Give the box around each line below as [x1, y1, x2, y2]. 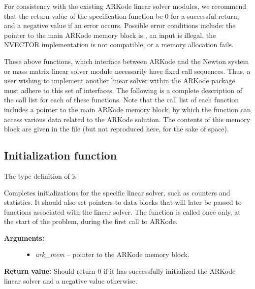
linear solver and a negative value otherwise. [4, 275, 137, 286]
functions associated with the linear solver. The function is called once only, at [4, 206, 241, 217]
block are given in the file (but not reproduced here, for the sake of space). [4, 124, 229, 134]
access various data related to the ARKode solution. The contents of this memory [4, 114, 251, 124]
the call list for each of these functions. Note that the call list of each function [4, 95, 239, 105]
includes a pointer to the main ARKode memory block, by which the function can [4, 104, 251, 114]
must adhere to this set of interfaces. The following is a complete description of [4, 85, 242, 95]
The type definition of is [4, 170, 77, 181]
